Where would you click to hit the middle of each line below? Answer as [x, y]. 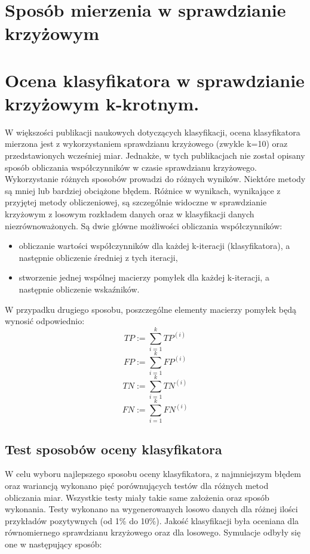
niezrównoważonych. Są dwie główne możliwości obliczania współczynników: [144, 225]
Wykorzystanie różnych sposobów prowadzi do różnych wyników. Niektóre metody [155, 179]
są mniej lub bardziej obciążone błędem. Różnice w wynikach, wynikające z [143, 190]
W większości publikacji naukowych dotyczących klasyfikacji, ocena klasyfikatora [153, 132]
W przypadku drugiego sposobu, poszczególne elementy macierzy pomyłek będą [151, 309]
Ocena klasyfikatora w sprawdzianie [155, 80]
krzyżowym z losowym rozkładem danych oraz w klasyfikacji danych [130, 214]
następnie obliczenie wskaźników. [79, 289]
